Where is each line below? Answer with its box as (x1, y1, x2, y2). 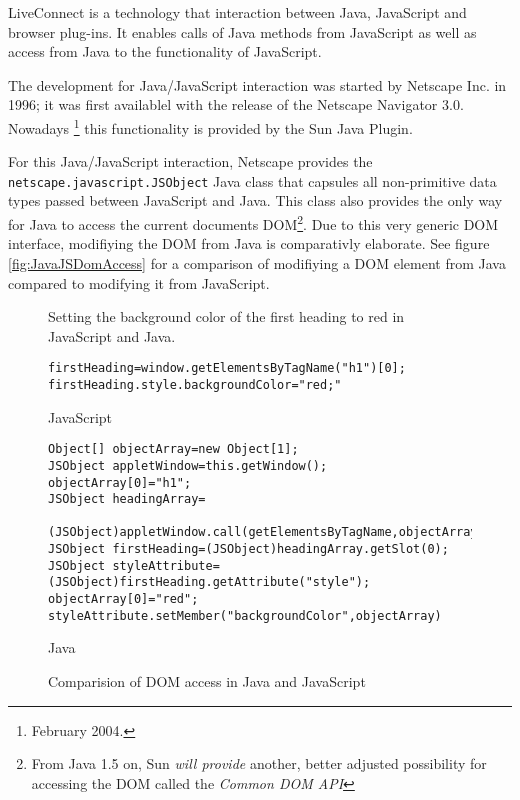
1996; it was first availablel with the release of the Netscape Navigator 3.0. (8, 94, 464, 115)
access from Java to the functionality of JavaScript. (8, 41, 322, 62)
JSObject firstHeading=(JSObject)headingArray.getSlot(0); (48, 542, 449, 557)
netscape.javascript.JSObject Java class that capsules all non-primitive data (8, 170, 497, 191)
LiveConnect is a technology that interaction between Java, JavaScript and (8, 2, 467, 22)
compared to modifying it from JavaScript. (8, 272, 270, 293)
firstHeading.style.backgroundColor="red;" (48, 377, 342, 392)
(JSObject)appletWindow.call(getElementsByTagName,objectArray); (48, 525, 492, 540)
